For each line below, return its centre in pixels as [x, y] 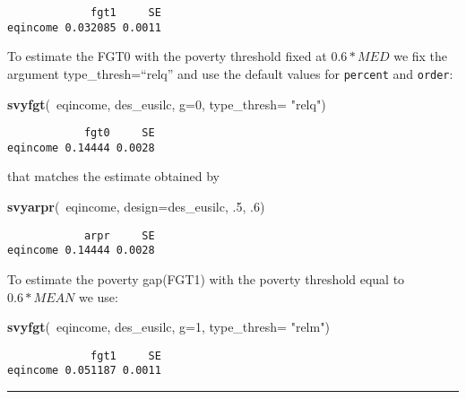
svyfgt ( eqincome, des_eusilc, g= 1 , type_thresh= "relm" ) [168, 327]
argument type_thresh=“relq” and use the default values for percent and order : [230, 73]
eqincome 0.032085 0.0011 [84, 27]
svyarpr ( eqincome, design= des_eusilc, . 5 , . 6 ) [136, 207]
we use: [98, 296]
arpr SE [119, 235]
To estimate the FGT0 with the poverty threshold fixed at [167, 56]
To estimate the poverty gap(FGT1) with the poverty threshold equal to [206, 278]
